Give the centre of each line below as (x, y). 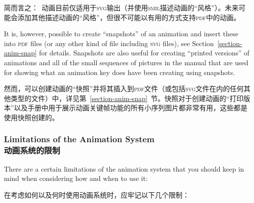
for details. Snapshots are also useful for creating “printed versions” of (144, 53)
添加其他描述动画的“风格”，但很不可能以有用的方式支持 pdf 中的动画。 (129, 17)
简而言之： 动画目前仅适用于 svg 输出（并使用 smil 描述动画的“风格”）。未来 (121, 7)
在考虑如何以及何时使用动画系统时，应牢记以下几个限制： (97, 194)
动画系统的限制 (32, 150)
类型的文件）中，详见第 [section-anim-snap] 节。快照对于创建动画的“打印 (127, 98)
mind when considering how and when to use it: (76, 178)
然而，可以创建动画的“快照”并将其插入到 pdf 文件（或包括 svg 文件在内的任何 (124, 89)
